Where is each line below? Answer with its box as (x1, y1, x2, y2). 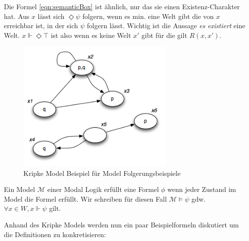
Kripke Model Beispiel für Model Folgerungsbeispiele (23, 168, 181, 178)
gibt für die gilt (142, 30, 187, 40)
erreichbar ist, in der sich (4, 20, 78, 31)
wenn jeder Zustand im (167, 184, 236, 194)
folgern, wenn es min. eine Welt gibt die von (82, 11, 214, 21)
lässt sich (37, 11, 65, 21)
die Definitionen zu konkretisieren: (4, 229, 106, 239)
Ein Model (4, 184, 35, 194)
